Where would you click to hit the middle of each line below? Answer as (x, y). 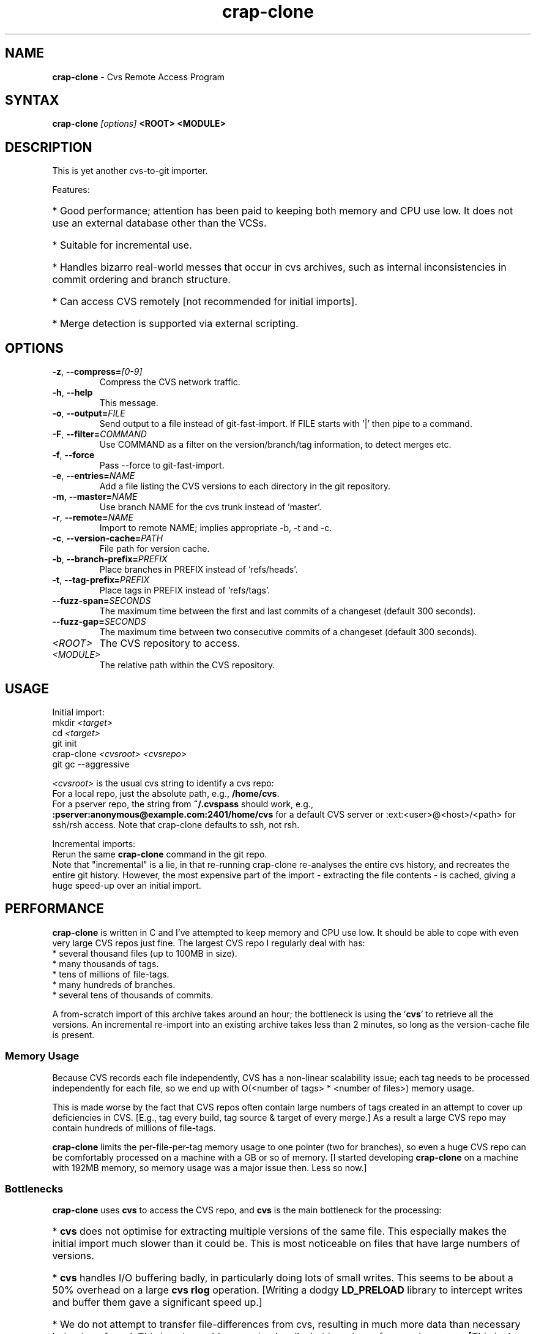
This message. (129, 403)
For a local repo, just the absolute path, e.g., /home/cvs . (166, 793)
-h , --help (73, 393)
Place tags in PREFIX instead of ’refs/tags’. (185, 590)
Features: (71, 190)
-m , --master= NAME (95, 497)
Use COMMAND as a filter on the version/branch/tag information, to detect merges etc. (275, 445)
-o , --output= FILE (89, 413)
